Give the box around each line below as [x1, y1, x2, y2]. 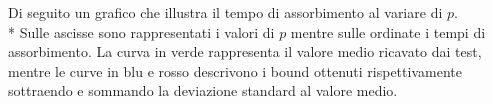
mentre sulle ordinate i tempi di [290, 21, 486, 42]
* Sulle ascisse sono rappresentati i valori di [8, 21, 275, 42]
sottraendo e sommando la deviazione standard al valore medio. [8, 80, 398, 101]
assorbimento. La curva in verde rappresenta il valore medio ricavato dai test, [8, 41, 482, 62]
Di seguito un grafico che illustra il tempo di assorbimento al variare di [8, 2, 443, 22]
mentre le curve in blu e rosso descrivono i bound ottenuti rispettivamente [8, 60, 462, 81]
